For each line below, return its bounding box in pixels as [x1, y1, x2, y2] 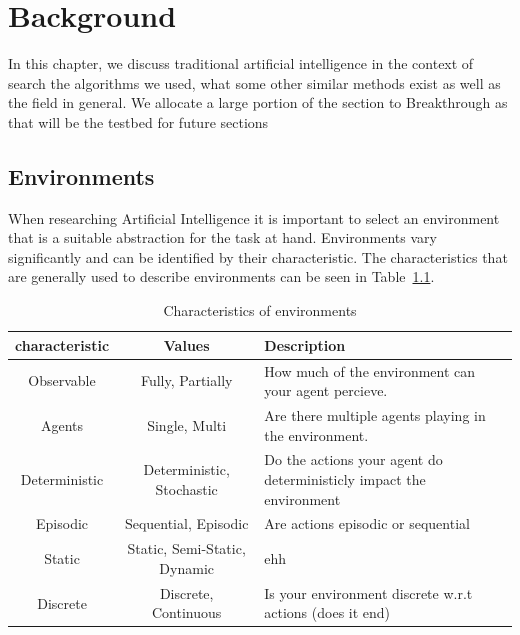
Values [163, 334, 210, 355]
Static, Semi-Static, [127, 538, 246, 559]
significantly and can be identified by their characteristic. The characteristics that [8, 246, 508, 267]
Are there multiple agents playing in [264, 404, 486, 425]
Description [264, 334, 346, 355]
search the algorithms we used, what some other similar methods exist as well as [8, 72, 501, 93]
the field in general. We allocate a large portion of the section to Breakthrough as [8, 92, 508, 113]
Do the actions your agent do [264, 449, 443, 470]
